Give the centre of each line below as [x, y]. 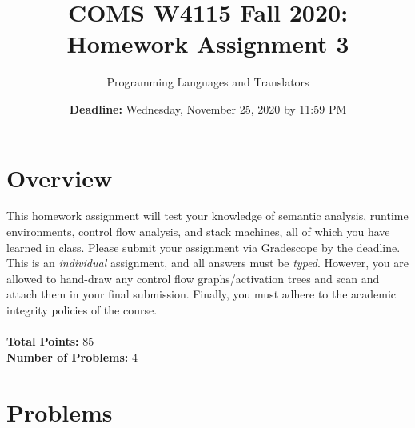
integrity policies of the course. [82, 310]
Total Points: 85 [50, 341]
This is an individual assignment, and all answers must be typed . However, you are [208, 263]
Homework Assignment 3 [208, 44]
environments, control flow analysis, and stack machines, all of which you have [198, 232]
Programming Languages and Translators [208, 82]
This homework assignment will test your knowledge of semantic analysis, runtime [207, 216]
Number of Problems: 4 [72, 356]
